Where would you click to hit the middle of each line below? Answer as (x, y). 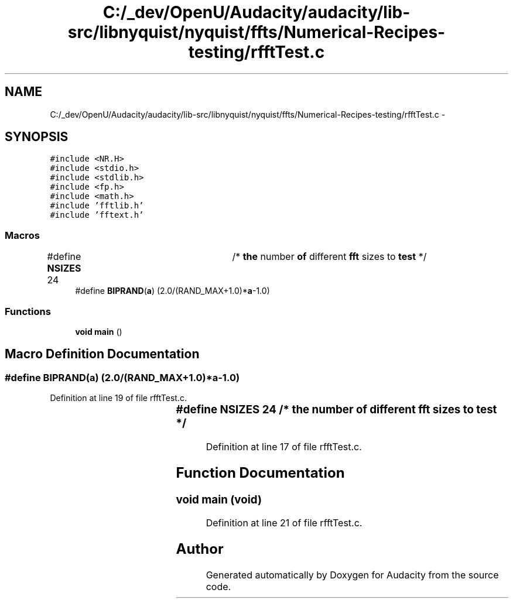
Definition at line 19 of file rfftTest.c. (118, 398)
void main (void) (219, 499)
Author (200, 549)
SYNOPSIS (37, 137)
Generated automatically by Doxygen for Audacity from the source (352, 575)
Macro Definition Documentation (102, 354)
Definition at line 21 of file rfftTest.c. (284, 523)
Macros (22, 235)
